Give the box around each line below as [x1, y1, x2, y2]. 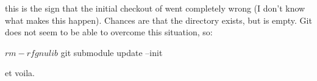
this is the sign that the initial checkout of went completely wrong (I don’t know [5, 2, 305, 14]
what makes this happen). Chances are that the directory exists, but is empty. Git [5, 13, 312, 26]
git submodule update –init [60, 46, 163, 58]
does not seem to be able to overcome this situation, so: [5, 26, 213, 38]
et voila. [5, 66, 35, 79]
